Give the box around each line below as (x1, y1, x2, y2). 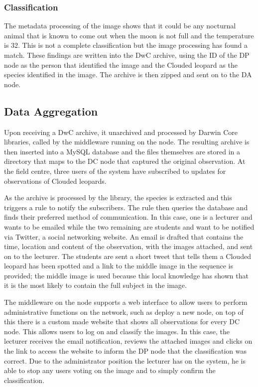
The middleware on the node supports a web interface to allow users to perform (4, 297, 248, 307)
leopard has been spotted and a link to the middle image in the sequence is (4, 260, 233, 271)
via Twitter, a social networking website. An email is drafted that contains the (4, 231, 244, 242)
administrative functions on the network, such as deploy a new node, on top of (4, 306, 244, 317)
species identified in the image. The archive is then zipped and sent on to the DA (4, 69, 252, 80)
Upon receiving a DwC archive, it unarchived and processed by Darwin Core (4, 127, 238, 137)
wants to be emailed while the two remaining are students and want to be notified (4, 221, 255, 232)
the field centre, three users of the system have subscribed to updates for (4, 165, 226, 176)
